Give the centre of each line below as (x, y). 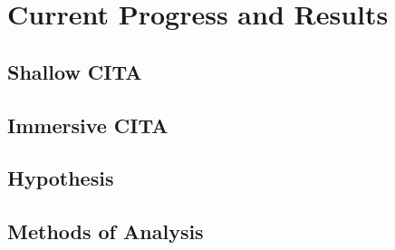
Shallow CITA (75, 71)
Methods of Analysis (106, 231)
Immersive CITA (88, 125)
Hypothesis (61, 178)
